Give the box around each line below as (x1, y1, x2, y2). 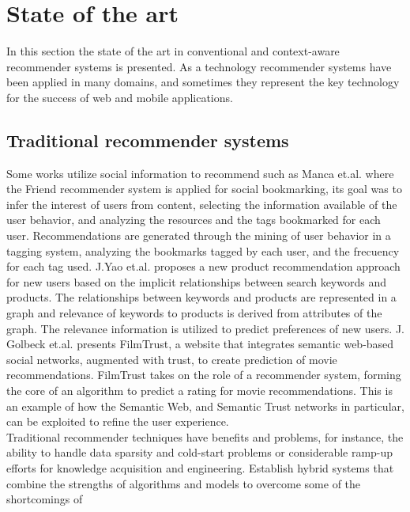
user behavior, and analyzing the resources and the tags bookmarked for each (6, 211, 381, 228)
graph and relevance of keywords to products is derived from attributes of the (6, 305, 382, 321)
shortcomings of (6, 491, 83, 507)
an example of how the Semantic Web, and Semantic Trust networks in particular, (6, 397, 404, 414)
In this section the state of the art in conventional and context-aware (6, 43, 340, 59)
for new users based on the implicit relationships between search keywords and (6, 273, 386, 290)
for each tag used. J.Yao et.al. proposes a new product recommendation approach (6, 258, 401, 275)
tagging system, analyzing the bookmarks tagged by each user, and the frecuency (6, 242, 400, 259)
